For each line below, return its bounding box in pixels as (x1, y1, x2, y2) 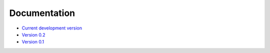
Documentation (9, 7, 75, 18)
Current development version (21, 25, 82, 31)
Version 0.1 (21, 39, 44, 45)
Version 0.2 (21, 31, 45, 37)
